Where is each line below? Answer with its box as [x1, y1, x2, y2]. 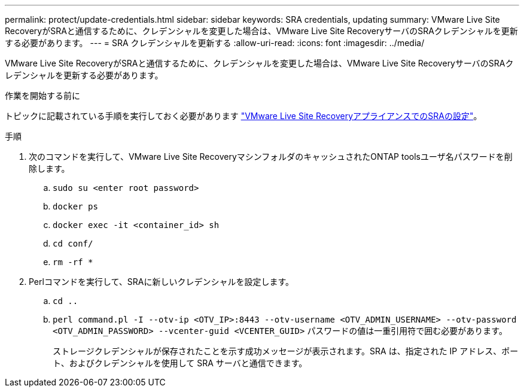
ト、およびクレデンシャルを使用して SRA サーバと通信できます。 [53, 358, 307, 368]
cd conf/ [53, 239, 93, 248]
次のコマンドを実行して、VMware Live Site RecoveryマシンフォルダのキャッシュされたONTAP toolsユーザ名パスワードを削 [29, 151, 513, 162]
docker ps [53, 202, 98, 211]
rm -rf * [53, 257, 93, 267]
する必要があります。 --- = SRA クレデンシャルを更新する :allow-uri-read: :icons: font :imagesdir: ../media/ [5, 38, 425, 48]
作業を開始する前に [5, 90, 80, 101]
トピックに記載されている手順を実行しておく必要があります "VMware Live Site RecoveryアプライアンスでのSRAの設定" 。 [5, 111, 482, 121]
